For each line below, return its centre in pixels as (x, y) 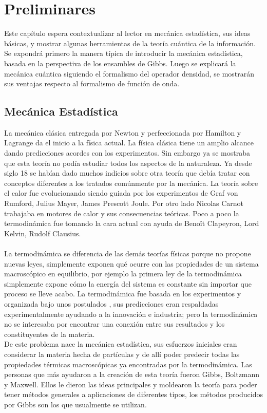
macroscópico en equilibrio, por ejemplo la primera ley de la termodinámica (123, 274)
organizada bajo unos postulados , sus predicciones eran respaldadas (111, 303)
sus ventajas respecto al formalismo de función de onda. (92, 83)
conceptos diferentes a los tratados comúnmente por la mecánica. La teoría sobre (131, 183)
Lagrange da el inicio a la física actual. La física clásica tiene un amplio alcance (129, 143)
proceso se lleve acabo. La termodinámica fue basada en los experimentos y (123, 294)
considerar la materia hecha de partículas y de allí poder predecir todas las (122, 354)
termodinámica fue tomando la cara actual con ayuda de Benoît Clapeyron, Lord (132, 223)
